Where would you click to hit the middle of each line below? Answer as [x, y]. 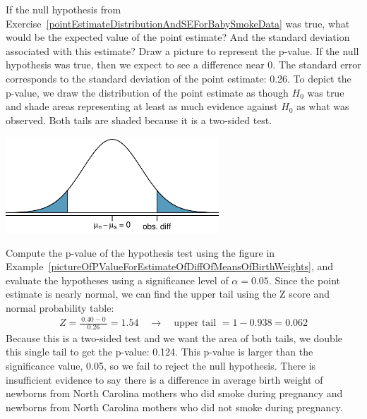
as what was [323, 106]
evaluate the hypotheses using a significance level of [117, 280]
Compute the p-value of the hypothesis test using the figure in [140, 252]
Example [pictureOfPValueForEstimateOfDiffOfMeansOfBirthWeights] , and [170, 266]
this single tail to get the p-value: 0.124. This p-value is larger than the [160, 352]
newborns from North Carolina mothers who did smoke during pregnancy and [174, 393]
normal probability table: [60, 307]
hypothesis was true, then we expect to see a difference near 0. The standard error [183, 65]
